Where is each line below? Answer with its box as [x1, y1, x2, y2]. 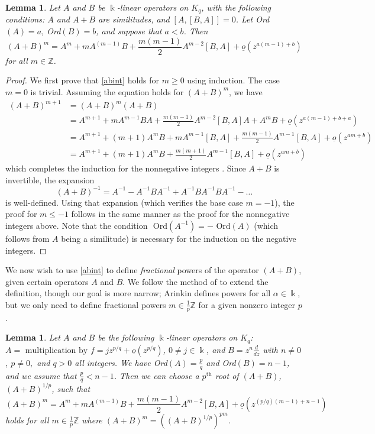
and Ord [206, 356, 236, 368]
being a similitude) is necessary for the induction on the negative [61, 232, 296, 244]
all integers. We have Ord [75, 356, 167, 368]
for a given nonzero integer [198, 298, 296, 310]
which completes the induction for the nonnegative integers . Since [5, 162, 246, 174]
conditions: [5, 13, 45, 25]
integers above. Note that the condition [5, 219, 148, 231]
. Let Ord [235, 13, 270, 25]
